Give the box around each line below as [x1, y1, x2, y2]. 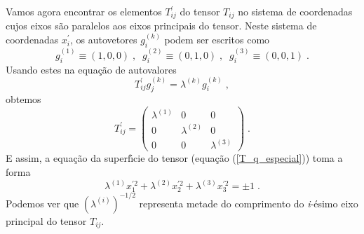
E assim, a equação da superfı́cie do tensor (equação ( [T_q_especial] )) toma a [6, 151, 343, 165]
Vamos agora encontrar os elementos [6, 4, 162, 18]
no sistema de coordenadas [238, 4, 353, 18]
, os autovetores [70, 32, 137, 47]
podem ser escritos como [164, 32, 270, 47]
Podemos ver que [6, 195, 79, 210]
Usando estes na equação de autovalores [6, 62, 177, 76]
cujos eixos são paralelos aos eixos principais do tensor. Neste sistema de [6, 18, 317, 33]
